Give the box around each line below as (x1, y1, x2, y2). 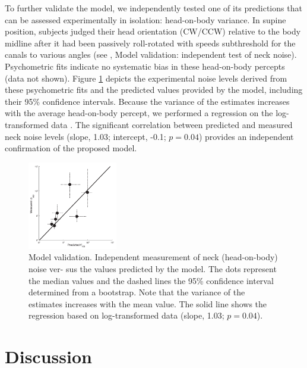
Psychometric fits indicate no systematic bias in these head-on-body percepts (5, 60, 285, 72)
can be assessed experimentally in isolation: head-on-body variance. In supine (5, 13, 286, 26)
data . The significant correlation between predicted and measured (51, 118, 293, 130)
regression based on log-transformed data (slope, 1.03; (29, 309, 224, 322)
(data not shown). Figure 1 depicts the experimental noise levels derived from (5, 71, 287, 84)
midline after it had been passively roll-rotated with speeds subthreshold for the (5, 36, 296, 49)
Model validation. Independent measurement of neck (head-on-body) (29, 251, 278, 263)
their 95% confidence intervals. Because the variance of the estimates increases (5, 95, 290, 107)
